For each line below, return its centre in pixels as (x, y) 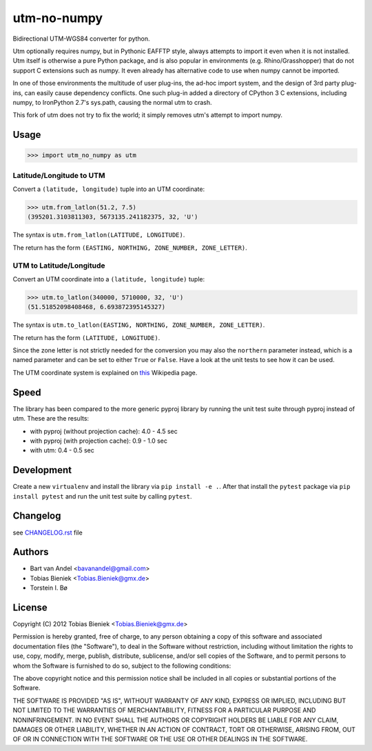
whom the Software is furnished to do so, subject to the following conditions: (122, 665)
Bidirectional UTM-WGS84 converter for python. (82, 39)
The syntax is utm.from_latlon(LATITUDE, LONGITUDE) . (99, 235)
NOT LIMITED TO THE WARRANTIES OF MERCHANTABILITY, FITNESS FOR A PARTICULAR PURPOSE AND (164, 710)
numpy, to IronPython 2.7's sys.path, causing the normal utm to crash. (113, 102)
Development (42, 470)
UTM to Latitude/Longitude (59, 266)
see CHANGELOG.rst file (48, 532)
